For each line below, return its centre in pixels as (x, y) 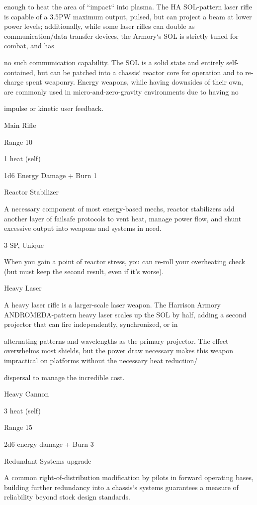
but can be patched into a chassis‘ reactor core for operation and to (140, 72)
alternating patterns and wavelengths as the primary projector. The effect (116, 341)
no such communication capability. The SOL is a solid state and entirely (114, 62)
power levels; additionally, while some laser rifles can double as (99, 26)
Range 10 (18, 142)
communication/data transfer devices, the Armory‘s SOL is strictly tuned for (121, 36)
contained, (20, 72)
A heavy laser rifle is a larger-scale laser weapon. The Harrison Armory (112, 305)
